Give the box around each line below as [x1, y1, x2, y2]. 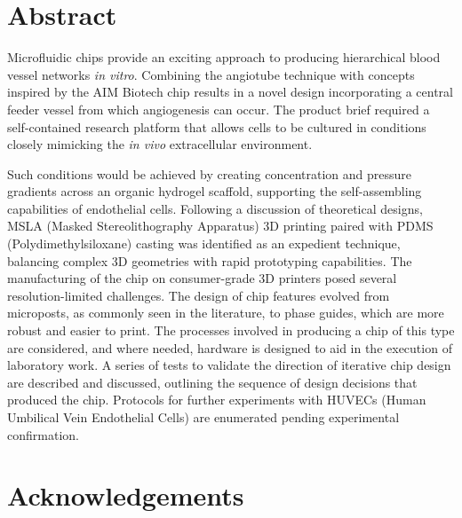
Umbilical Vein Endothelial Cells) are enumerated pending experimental [7, 408, 400, 426]
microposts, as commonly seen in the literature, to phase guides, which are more [7, 303, 444, 322]
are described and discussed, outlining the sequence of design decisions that [7, 373, 418, 391]
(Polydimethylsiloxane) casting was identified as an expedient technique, [7, 234, 401, 253]
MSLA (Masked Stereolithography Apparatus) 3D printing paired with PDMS [7, 216, 434, 235]
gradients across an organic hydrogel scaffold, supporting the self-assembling [7, 182, 422, 200]
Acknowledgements [7, 477, 244, 514]
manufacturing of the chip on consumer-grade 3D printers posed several [7, 269, 397, 287]
